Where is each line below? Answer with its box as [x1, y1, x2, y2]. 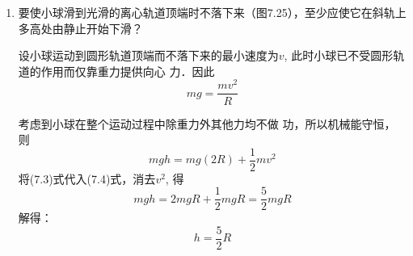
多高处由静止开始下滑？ [18, 19, 143, 36]
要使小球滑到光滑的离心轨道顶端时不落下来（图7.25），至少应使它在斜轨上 [18, 4, 407, 20]
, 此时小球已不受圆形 [284, 47, 394, 64]
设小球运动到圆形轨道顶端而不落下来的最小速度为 [18, 47, 279, 64]
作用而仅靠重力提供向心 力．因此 [40, 62, 215, 79]
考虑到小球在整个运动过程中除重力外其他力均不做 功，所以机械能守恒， [18, 115, 396, 132]
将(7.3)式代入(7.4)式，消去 [18, 170, 156, 187]
